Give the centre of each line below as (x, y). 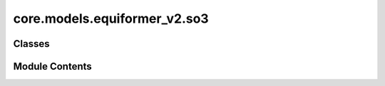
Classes (31, 44)
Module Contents (52, 66)
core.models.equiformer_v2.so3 (111, 18)
